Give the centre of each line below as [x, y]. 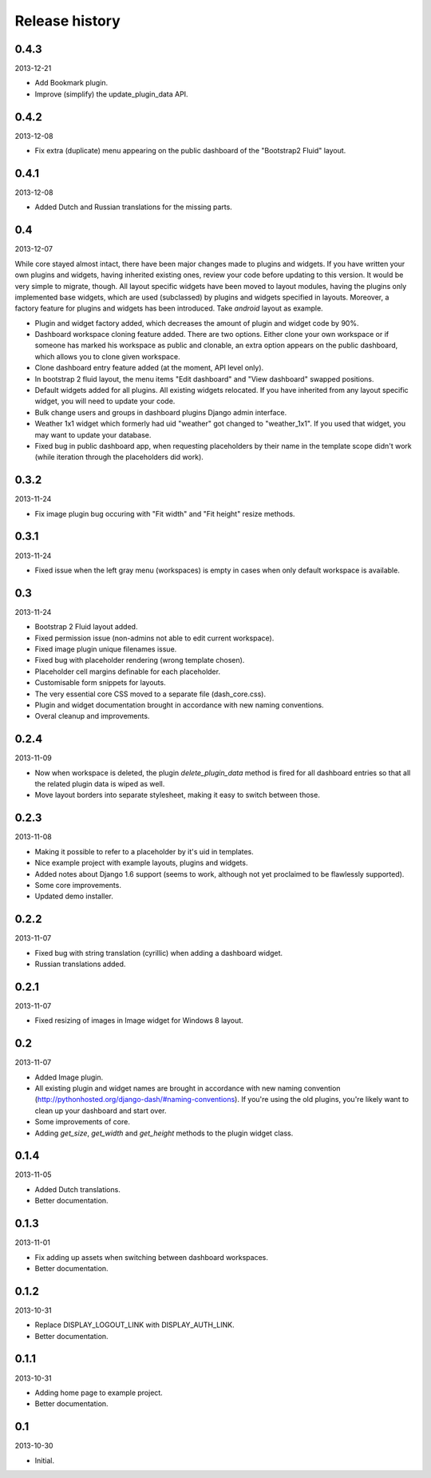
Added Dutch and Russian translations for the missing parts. [134, 207]
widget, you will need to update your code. [105, 401]
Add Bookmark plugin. [71, 83]
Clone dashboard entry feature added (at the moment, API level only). [149, 368]
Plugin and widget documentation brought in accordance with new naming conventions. [179, 705]
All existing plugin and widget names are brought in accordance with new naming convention [188, 1088]
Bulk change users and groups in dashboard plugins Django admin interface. [161, 412]
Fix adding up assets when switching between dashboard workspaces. [152, 1257]
